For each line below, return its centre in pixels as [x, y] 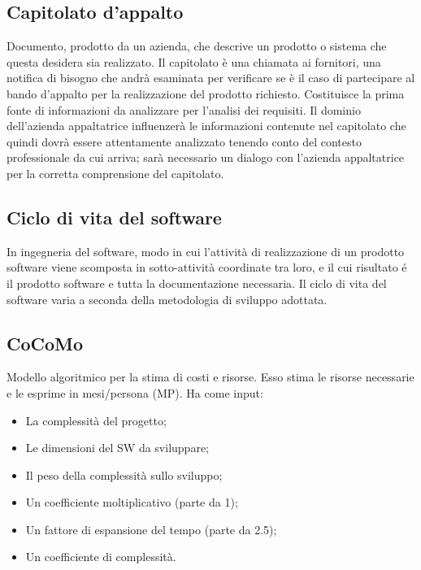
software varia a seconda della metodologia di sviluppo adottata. [167, 299]
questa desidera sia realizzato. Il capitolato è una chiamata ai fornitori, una [194, 61]
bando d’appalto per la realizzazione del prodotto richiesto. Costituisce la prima [206, 93]
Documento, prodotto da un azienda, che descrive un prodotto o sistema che [197, 46]
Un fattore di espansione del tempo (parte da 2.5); [151, 529]
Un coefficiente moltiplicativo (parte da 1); [132, 502]
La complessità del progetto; [96, 420]
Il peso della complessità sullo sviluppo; [124, 474]
